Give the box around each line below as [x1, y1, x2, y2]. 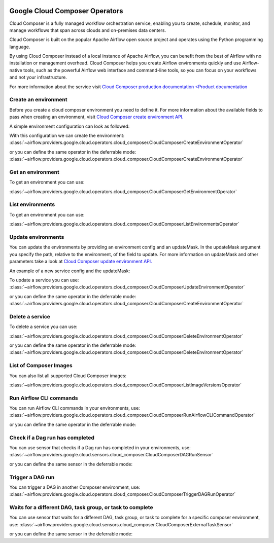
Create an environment [9, 96, 67, 103]
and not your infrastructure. [9, 74, 67, 81]
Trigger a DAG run [9, 474, 55, 481]
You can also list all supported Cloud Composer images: [9, 373, 127, 379]
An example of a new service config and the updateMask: [9, 268, 130, 274]
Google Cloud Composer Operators [9, 7, 123, 15]
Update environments [9, 233, 64, 240]
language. [9, 44, 30, 50]
